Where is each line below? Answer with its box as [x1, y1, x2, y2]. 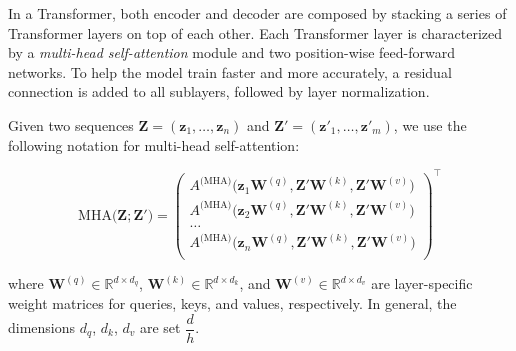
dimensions [8, 317, 76, 338]
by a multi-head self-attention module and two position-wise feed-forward [8, 42, 456, 63]
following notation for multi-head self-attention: [8, 134, 300, 155]
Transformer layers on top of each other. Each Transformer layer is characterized [8, 22, 503, 43]
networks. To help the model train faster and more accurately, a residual [8, 61, 452, 82]
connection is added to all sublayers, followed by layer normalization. [8, 81, 430, 102]
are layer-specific [371, 273, 473, 294]
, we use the [393, 114, 467, 135]
